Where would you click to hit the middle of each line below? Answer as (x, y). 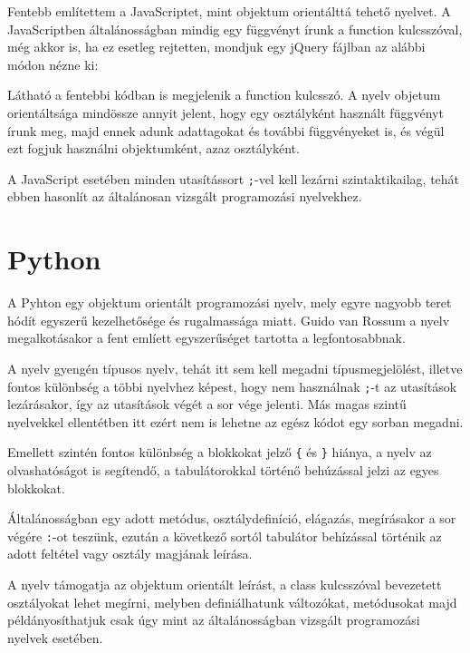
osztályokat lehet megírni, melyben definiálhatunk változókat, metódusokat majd (232, 602)
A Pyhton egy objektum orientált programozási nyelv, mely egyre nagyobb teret (230, 302)
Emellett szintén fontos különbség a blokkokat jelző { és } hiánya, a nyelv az (220, 452)
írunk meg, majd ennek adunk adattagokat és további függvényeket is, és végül (226, 130)
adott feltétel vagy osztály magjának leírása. (130, 554)
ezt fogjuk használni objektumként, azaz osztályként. (153, 148)
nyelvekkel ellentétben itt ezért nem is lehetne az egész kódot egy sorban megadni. (235, 421)
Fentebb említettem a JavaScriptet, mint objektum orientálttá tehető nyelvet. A (229, 11)
